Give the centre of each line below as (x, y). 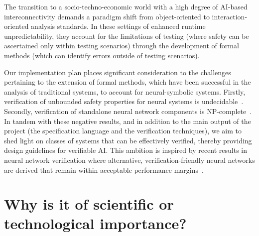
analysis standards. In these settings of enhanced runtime (118, 26)
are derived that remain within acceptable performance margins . (104, 170)
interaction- (230, 16)
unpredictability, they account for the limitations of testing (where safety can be (127, 36)
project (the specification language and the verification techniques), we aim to (123, 131)
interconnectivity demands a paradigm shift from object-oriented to (107, 16)
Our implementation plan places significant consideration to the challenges (118, 72)
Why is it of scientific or (89, 204)
